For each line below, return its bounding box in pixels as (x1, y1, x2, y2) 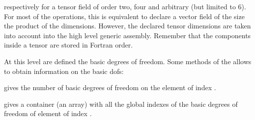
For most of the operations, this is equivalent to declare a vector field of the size (4, 11, 245, 21)
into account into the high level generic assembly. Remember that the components (4, 30, 251, 40)
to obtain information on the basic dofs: (4, 66, 124, 76)
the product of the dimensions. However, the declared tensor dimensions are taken (4, 21, 251, 31)
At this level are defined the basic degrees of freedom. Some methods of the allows (4, 56, 252, 66)
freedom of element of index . (4, 108, 92, 119)
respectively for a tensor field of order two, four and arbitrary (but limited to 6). (4, 1, 246, 11)
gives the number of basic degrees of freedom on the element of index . (4, 82, 216, 93)
